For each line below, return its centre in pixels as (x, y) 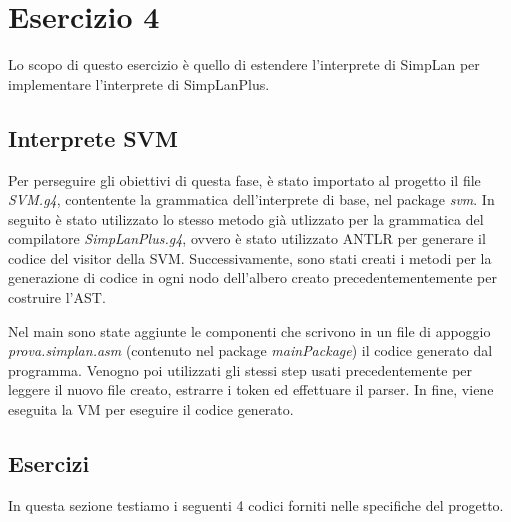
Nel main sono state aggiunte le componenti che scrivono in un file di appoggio (249, 330)
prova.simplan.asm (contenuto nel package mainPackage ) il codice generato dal (250, 350)
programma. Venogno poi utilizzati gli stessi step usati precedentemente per (240, 369)
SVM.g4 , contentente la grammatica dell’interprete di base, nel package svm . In (251, 199)
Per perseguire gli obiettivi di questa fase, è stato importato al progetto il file (244, 179)
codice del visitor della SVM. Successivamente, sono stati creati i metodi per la (250, 257)
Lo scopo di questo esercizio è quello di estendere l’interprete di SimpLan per (244, 64)
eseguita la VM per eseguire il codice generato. (151, 409)
